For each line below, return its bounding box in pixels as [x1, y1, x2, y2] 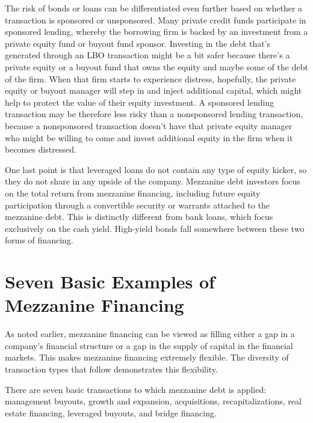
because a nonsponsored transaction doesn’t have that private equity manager [5, 119, 293, 132]
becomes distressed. [5, 143, 76, 156]
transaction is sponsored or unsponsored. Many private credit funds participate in [5, 13, 306, 26]
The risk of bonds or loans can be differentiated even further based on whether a [5, 2, 303, 14]
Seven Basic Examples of [5, 269, 215, 294]
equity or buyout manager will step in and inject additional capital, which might [5, 84, 302, 97]
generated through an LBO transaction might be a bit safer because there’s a [5, 49, 290, 61]
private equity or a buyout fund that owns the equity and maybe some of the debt [5, 60, 308, 73]
